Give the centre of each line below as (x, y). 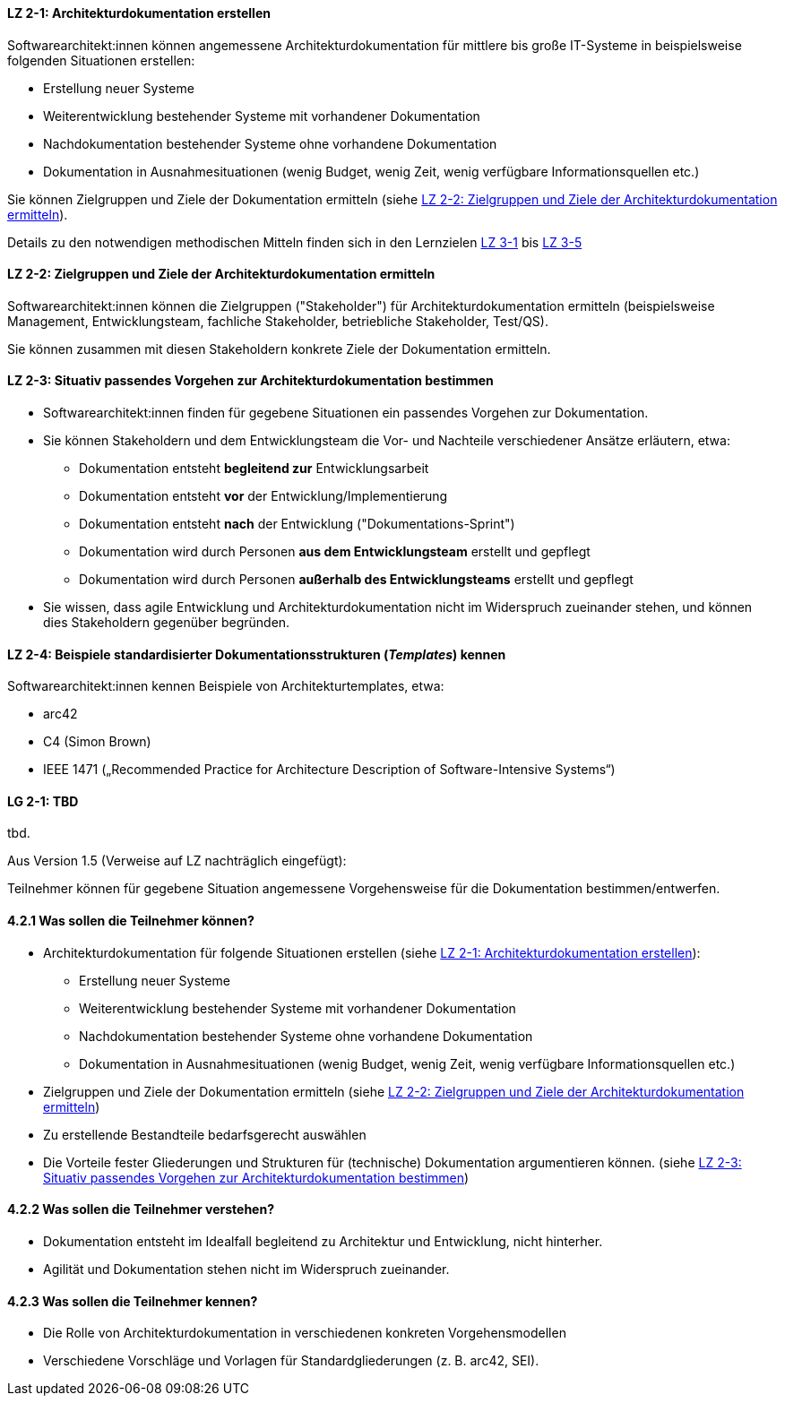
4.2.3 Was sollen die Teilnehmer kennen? (133, 1301)
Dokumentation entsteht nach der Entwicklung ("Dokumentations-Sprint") (297, 524)
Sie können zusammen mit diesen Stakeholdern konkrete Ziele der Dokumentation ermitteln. (279, 349)
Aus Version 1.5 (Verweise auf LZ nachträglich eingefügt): (177, 861)
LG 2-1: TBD (43, 801)
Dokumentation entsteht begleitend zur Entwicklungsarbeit (254, 469)
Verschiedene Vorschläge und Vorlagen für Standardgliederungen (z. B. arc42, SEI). (291, 1361)
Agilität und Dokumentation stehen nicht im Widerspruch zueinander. (246, 1269)
